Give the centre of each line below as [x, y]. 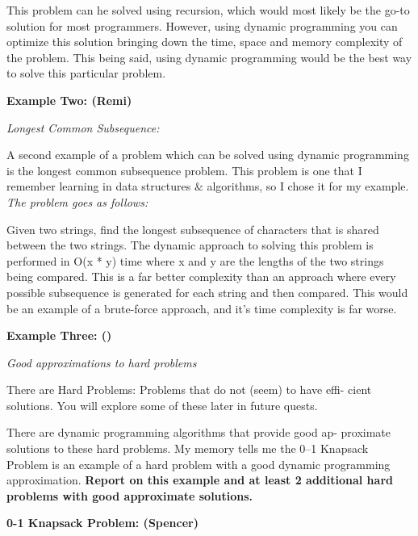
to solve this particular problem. [86, 73]
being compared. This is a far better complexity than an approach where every [201, 276]
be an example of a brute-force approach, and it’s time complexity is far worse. [202, 308]
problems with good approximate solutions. [130, 495]
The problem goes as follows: [77, 201]
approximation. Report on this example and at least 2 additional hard [200, 480]
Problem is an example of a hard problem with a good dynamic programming [199, 464]
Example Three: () [59, 335]
